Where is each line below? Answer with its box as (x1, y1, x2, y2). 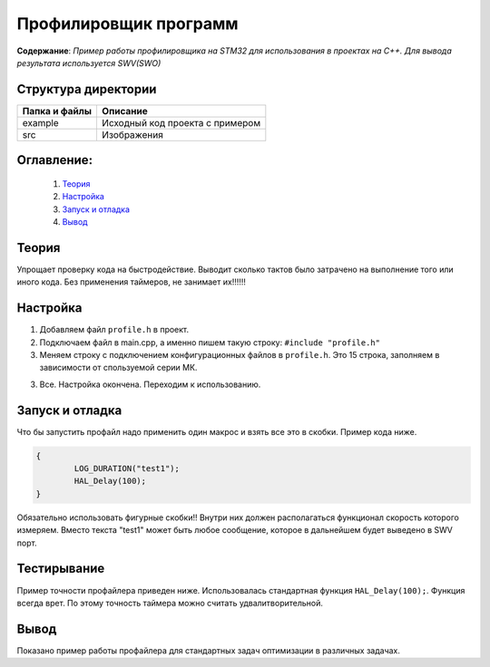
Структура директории (16, 82, 157, 97)
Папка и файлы (22, 104, 93, 117)
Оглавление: (16, 152, 93, 168)
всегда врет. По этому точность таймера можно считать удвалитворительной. (16, 597, 324, 608)
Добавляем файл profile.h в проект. (39, 324, 190, 335)
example (22, 116, 59, 129)
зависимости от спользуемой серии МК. (39, 362, 198, 373)
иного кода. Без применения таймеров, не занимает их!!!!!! (16, 276, 247, 287)
